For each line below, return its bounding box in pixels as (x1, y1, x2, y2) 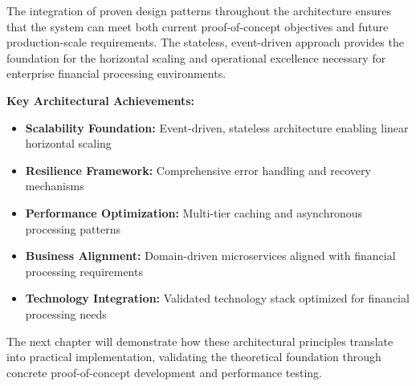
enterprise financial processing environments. (6, 65, 226, 82)
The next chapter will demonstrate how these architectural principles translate (6, 332, 394, 349)
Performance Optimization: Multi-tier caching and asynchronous (25, 204, 363, 221)
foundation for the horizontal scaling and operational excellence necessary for (6, 49, 386, 66)
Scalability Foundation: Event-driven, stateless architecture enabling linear (25, 119, 409, 136)
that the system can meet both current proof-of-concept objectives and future (6, 18, 389, 35)
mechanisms (25, 177, 84, 194)
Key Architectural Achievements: (6, 91, 195, 108)
